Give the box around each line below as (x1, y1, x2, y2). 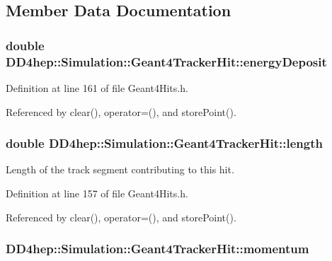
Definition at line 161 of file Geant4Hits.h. (6, 80, 188, 95)
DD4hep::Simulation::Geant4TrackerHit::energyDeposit (6, 52, 327, 70)
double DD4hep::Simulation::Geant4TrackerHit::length (6, 134, 323, 152)
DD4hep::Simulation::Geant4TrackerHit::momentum (6, 240, 309, 257)
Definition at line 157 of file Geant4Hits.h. (6, 185, 188, 200)
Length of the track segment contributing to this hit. (6, 162, 234, 177)
